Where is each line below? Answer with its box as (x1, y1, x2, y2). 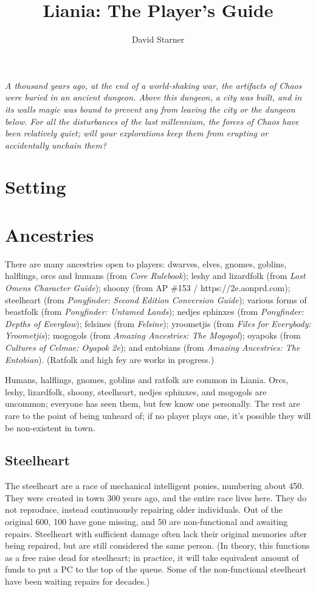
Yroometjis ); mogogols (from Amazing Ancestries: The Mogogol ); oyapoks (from (5, 329, 301, 342)
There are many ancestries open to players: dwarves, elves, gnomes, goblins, (5, 257, 287, 270)
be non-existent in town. (5, 421, 95, 434)
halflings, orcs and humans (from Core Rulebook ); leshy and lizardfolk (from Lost (5, 269, 306, 282)
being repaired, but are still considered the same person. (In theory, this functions (5, 539, 310, 552)
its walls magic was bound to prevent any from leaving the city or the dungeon (5, 102, 295, 115)
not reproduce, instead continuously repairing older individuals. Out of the (5, 503, 283, 516)
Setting (5, 174, 66, 199)
